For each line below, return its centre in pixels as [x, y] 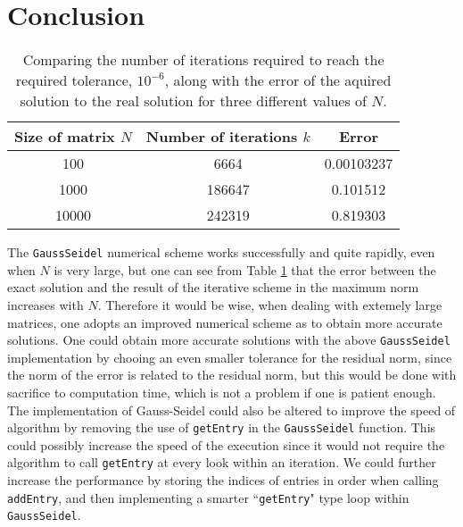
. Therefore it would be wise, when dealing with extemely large [270, 304]
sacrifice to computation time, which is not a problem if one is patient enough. [222, 392]
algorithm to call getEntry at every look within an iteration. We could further [222, 462]
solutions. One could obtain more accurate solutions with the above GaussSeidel [229, 340]
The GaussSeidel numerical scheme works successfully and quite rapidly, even [221, 252]
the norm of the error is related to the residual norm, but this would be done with [232, 375]
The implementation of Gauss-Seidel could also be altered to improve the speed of [231, 410]
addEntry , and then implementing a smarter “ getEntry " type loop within [208, 497]
